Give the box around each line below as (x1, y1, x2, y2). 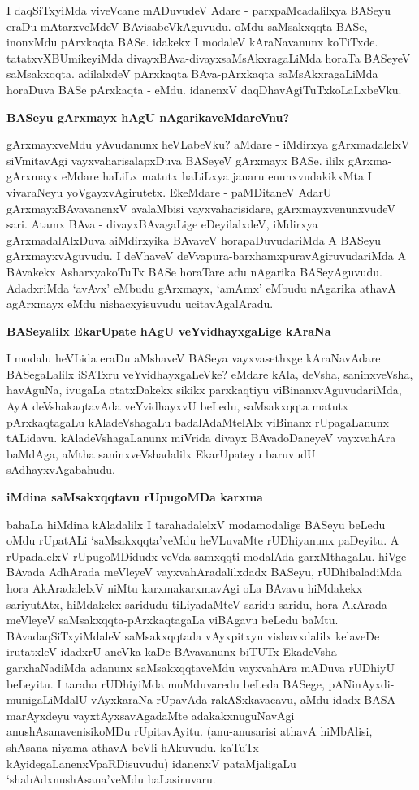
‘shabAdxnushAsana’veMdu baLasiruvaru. (6, 770, 216, 788)
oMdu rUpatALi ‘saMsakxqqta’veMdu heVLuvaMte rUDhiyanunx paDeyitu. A (6, 532, 400, 549)
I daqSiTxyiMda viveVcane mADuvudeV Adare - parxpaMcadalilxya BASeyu (6, 2, 391, 18)
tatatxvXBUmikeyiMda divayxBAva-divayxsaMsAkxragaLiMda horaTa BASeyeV (6, 49, 411, 66)
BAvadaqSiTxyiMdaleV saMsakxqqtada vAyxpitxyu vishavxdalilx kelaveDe (6, 627, 380, 644)
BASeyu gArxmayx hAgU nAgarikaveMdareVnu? (6, 108, 290, 125)
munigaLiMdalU (6, 691, 88, 708)
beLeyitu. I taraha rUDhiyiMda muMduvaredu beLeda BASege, (6, 675, 325, 692)
